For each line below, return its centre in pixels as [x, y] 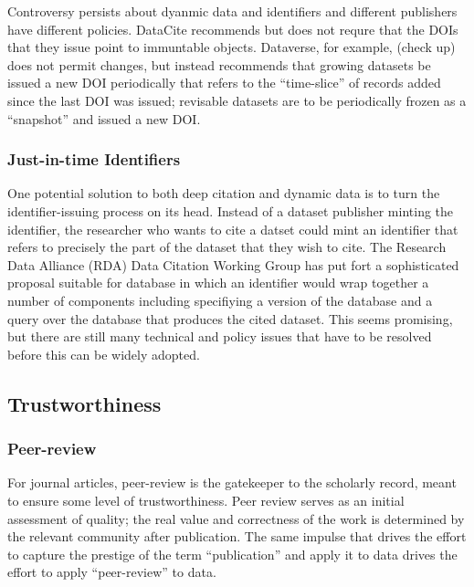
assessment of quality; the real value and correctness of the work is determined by [236, 518]
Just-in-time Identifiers [94, 159]
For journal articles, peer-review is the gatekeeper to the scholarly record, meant [232, 482]
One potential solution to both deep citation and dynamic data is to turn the [224, 193]
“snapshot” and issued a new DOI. [104, 118]
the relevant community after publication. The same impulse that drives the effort [237, 536]
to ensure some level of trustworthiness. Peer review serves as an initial [206, 500]
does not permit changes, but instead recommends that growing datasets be [219, 64]
